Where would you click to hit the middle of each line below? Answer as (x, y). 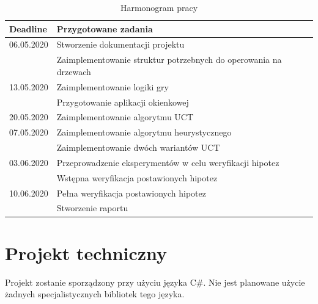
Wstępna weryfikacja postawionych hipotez (137, 177)
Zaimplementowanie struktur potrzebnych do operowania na (169, 60)
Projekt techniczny (86, 252)
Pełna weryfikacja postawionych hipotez (131, 193)
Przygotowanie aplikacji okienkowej (123, 102)
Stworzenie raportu (92, 208)
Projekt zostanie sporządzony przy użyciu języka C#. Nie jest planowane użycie (155, 282)
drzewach (74, 71)
